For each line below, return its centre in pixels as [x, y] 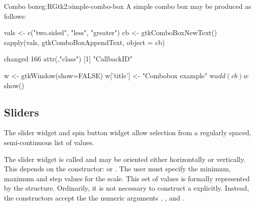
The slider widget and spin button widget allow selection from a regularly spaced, [128, 132]
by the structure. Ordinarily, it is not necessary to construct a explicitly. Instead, [127, 188]
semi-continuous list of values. [49, 142]
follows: [15, 16]
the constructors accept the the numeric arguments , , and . [94, 197]
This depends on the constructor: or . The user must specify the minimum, [117, 169]
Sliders [21, 112]
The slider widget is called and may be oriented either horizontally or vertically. [125, 159]
